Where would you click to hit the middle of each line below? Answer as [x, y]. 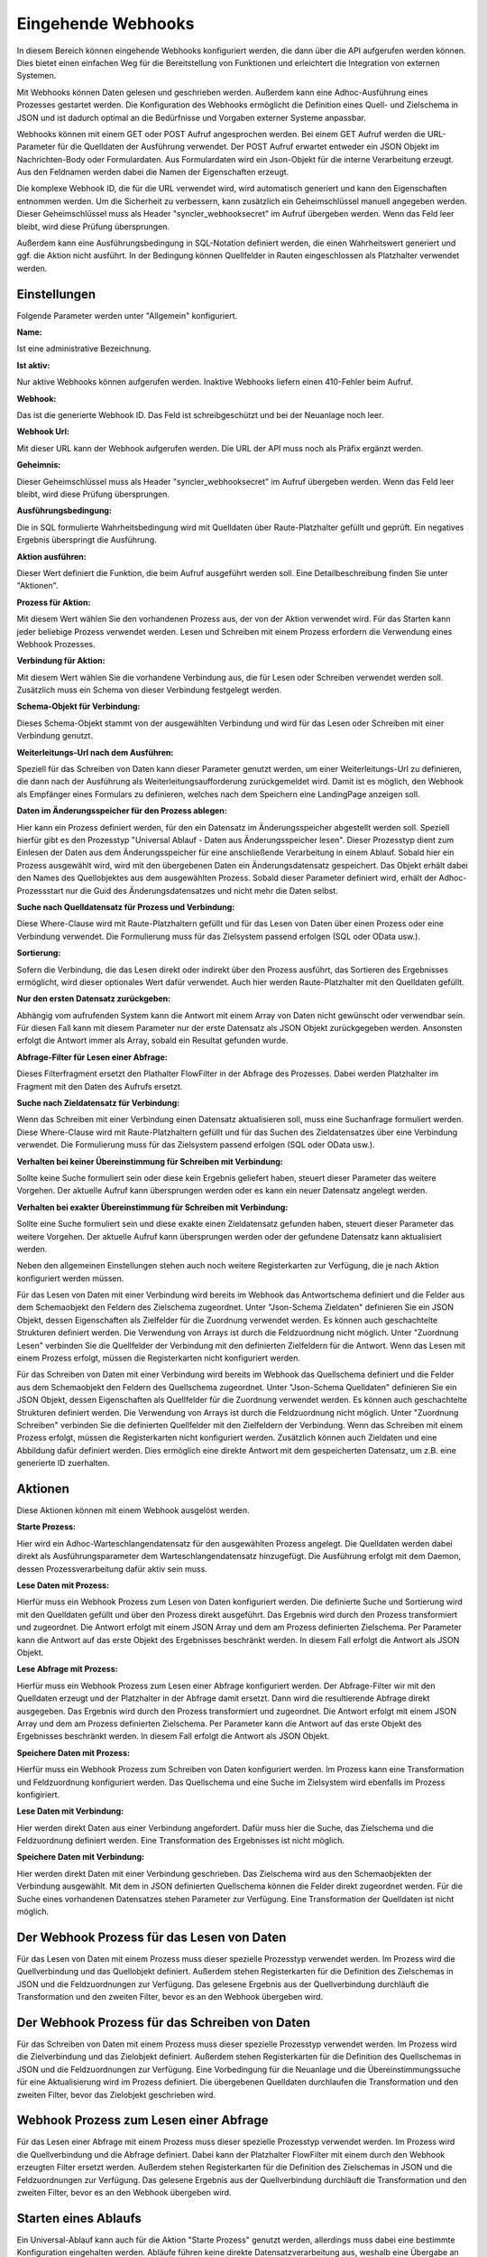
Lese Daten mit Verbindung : [70, 1811]
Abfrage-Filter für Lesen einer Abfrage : [92, 1057]
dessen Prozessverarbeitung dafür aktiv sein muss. [112, 1569]
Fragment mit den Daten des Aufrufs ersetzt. [100, 1086]
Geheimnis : [39, 465]
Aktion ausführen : [51, 556]
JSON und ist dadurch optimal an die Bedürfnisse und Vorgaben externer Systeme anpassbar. [191, 117]
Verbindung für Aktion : [61, 661]
